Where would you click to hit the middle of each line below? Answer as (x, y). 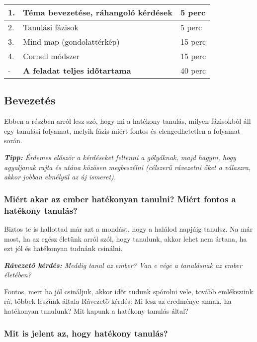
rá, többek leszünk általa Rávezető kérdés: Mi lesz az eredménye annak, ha (118, 301)
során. (13, 140)
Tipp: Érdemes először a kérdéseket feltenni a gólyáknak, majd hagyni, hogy (120, 157)
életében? (18, 275)
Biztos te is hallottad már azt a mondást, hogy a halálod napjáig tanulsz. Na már (128, 228)
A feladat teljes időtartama (77, 70)
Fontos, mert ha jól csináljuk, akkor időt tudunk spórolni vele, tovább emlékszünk (129, 291)
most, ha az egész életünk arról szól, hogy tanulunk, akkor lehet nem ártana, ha (126, 238)
